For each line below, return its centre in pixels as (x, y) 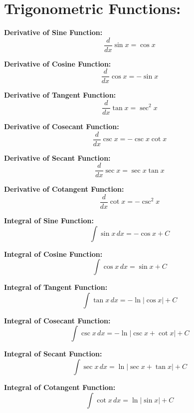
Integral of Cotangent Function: (60, 387)
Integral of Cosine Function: (53, 254)
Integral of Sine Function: (49, 221)
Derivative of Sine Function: (53, 32)
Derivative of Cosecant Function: (62, 126)
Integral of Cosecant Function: (57, 320)
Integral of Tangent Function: (56, 287)
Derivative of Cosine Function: (58, 63)
